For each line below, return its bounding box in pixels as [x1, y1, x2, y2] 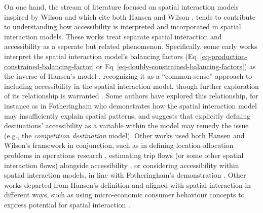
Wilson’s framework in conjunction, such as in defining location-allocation [4, 140, 234, 150]
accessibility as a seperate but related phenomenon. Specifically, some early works [4, 41, 257, 51]
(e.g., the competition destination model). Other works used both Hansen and [4, 130, 245, 140]
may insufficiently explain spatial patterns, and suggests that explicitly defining [4, 110, 251, 121]
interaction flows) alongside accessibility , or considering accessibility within [4, 159, 239, 170]
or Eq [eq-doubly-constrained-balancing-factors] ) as [96, 61, 256, 71]
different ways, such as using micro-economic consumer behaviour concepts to [4, 189, 245, 200]
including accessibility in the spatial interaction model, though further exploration [4, 80, 259, 91]
